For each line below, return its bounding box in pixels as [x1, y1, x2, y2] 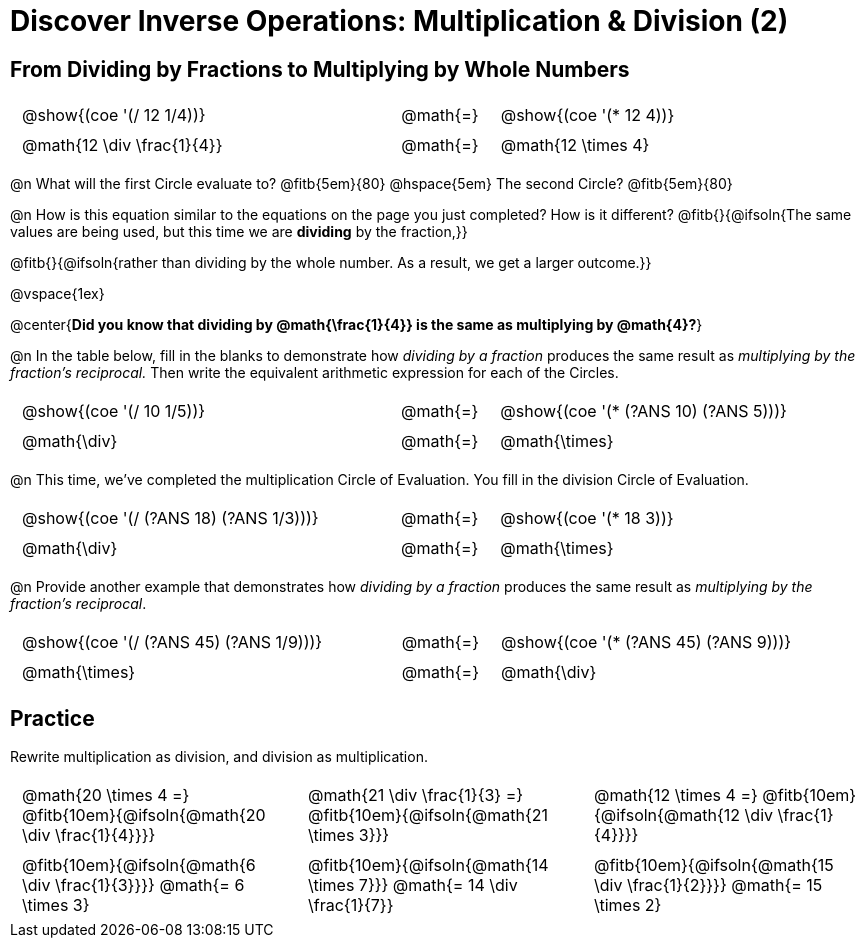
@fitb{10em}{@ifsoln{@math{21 [307, 805, 548, 826]
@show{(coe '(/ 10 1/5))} [22, 401, 206, 422]
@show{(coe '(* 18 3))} [500, 508, 674, 529]
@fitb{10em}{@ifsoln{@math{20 [22, 805, 266, 826]
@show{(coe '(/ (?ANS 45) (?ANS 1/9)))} [22, 632, 323, 653]
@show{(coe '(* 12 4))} [500, 105, 675, 126]
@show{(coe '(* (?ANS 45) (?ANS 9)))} [501, 632, 792, 653]
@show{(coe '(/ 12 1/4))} [22, 105, 206, 126]
